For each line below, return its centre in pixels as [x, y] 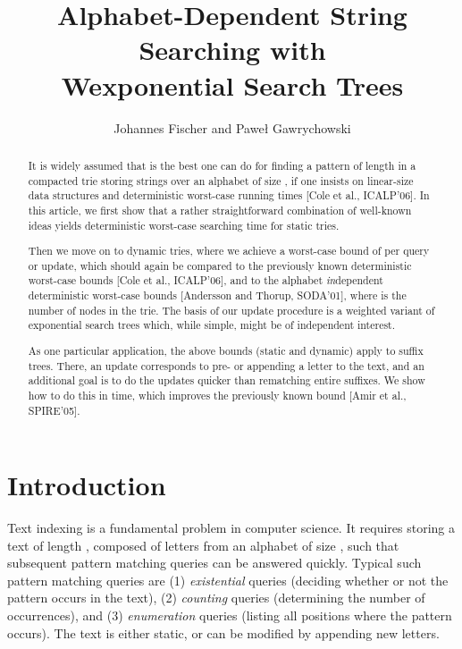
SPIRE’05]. [54, 410]
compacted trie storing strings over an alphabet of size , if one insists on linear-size [221, 180]
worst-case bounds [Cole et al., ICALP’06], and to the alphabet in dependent [206, 280]
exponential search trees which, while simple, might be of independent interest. [212, 325]
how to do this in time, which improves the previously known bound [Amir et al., [217, 395]
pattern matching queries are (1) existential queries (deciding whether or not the [228, 580]
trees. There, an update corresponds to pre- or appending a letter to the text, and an [226, 365]
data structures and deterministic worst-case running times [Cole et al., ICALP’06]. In [229, 195]
